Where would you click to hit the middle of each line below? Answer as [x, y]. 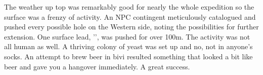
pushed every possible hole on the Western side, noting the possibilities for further [131, 27]
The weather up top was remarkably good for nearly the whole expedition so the [129, 7]
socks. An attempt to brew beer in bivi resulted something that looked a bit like [128, 56]
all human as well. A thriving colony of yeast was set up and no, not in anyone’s [128, 46]
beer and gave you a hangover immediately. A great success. [97, 66]
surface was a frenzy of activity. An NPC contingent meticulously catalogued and [130, 16]
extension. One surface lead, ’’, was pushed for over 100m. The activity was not [127, 36]
